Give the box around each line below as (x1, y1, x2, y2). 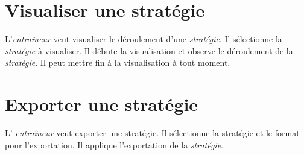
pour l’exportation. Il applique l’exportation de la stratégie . (5, 138, 223, 151)
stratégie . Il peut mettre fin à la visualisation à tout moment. (5, 56, 230, 69)
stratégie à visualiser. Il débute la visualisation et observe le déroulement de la (5, 44, 293, 57)
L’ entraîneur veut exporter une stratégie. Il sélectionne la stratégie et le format (5, 127, 300, 139)
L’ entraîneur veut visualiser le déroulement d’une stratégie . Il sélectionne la (5, 33, 282, 45)
